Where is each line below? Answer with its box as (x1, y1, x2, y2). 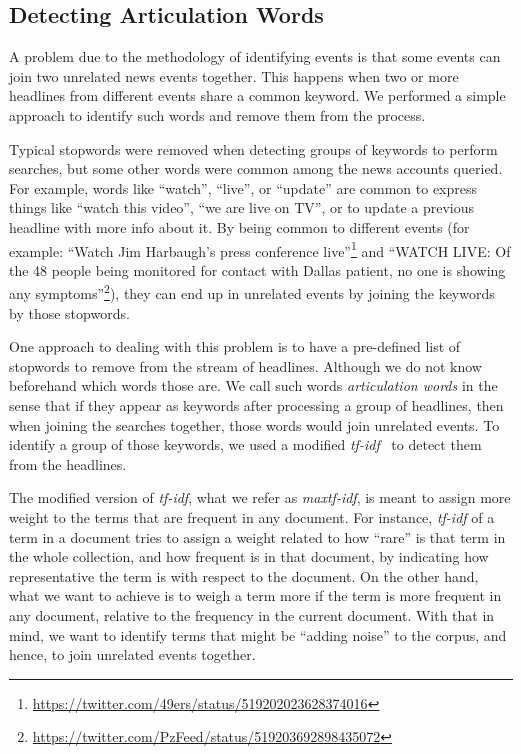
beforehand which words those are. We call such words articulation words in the (9, 375, 498, 396)
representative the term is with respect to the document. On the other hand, (9, 565, 479, 586)
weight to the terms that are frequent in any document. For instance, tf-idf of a (9, 506, 495, 527)
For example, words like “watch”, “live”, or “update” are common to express (9, 177, 478, 198)
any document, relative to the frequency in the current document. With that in (9, 604, 495, 625)
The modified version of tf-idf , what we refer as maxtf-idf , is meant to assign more (9, 487, 511, 508)
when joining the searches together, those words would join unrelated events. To (9, 414, 500, 435)
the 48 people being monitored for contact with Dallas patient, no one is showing (9, 259, 506, 280)
